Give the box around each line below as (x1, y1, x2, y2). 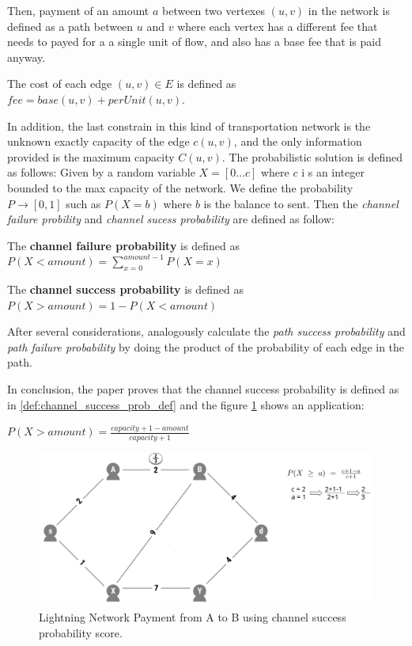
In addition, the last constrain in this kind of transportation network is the (7, 117, 371, 134)
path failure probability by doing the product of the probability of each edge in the (7, 338, 405, 355)
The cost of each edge (7, 75, 112, 92)
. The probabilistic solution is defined (221, 148, 403, 165)
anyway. (7, 48, 46, 65)
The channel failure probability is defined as (7, 237, 240, 253)
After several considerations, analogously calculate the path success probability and (7, 323, 406, 340)
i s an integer (301, 164, 365, 180)
